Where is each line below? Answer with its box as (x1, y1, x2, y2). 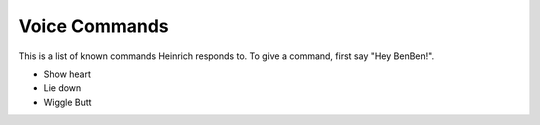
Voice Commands (18, 15, 169, 37)
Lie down (43, 82, 82, 94)
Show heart (43, 68, 92, 80)
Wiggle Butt (43, 96, 92, 108)
